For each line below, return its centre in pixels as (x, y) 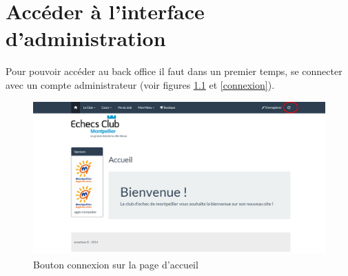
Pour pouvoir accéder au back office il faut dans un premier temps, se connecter (174, 71)
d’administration (86, 38)
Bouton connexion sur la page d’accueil (116, 264)
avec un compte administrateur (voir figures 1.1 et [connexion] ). (140, 84)
